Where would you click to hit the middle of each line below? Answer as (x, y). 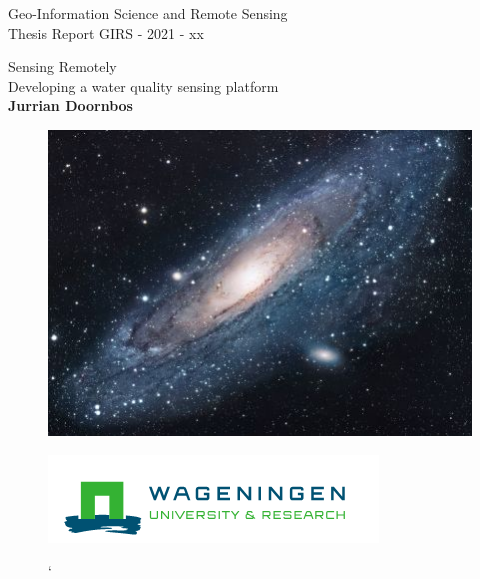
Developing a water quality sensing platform (143, 85)
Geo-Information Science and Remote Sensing (148, 13)
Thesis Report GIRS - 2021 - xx (106, 32)
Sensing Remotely (62, 66)
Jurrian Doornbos (70, 105)
